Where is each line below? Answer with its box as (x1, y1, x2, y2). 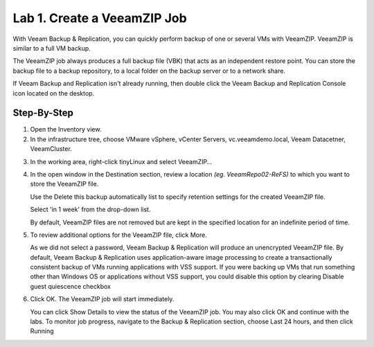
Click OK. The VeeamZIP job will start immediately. (30, 295, 175, 303)
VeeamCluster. (30, 145, 72, 153)
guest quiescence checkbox (30, 282, 111, 290)
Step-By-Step (12, 107, 74, 119)
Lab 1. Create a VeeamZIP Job (12, 10, 187, 26)
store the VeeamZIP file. (30, 180, 99, 188)
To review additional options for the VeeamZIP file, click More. (30, 231, 207, 239)
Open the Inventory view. (30, 125, 102, 134)
